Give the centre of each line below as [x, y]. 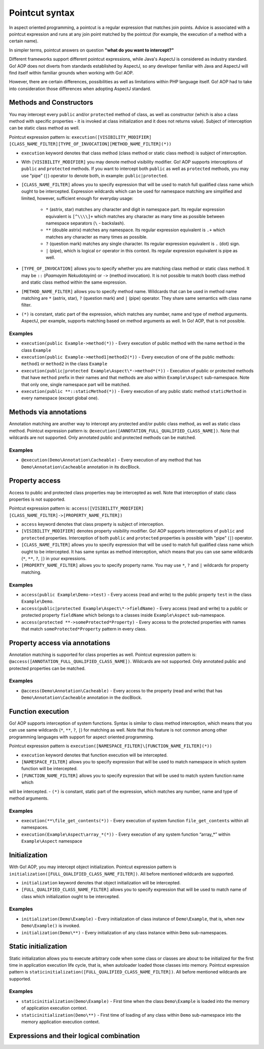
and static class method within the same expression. [74, 282]
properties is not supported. [37, 499]
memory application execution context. [61, 1022]
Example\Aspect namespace [52, 841]
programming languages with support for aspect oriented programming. [81, 737]
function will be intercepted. [49, 769]
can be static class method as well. [44, 128]
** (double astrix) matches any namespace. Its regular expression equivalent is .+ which [135, 230]
